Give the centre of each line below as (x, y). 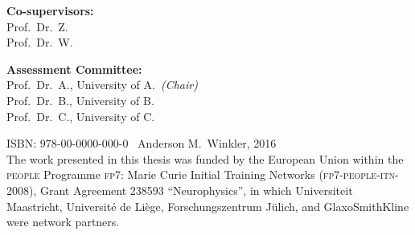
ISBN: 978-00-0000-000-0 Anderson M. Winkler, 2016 (142, 143)
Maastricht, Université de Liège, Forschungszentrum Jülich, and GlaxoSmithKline (208, 206)
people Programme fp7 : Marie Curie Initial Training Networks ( (165, 174)
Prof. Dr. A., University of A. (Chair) (102, 85)
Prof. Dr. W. (40, 42)
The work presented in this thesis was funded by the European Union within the (205, 158)
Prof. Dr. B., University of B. (80, 100)
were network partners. (63, 222)
